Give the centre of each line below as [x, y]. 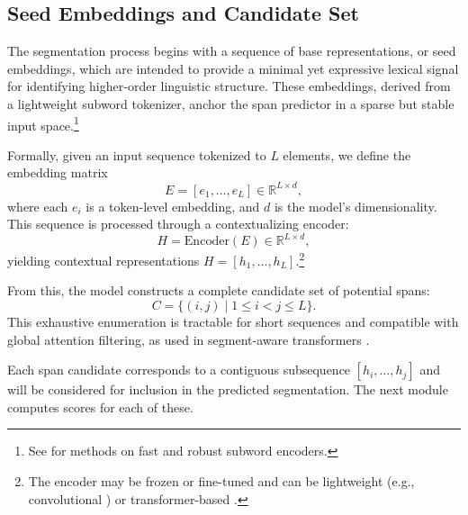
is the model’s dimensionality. [355, 206]
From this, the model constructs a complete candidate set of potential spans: [219, 290]
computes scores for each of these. [100, 407]
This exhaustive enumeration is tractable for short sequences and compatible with [233, 322]
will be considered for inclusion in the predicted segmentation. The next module [228, 389]
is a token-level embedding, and [173, 206]
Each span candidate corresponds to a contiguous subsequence [179, 370]
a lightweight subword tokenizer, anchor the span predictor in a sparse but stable [231, 103]
